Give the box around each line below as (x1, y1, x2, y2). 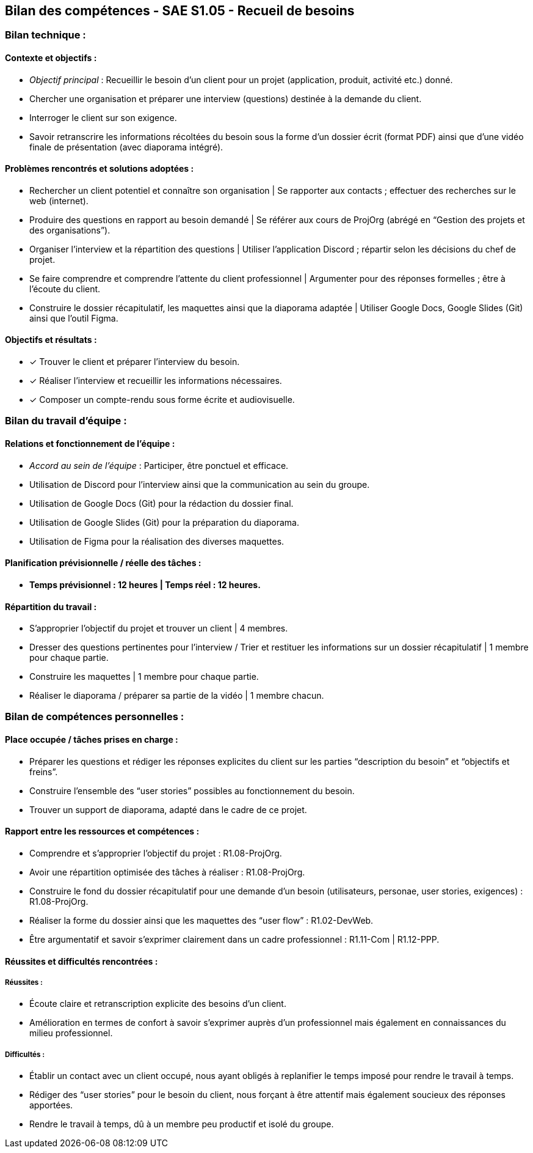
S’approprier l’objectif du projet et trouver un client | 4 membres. (29, 623, 288, 634)
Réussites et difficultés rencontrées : (5, 956, 158, 967)
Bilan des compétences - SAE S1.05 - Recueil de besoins (5, 3, 355, 18)
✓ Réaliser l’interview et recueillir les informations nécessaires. (29, 375, 282, 386)
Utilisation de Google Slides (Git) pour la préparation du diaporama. (29, 517, 299, 528)
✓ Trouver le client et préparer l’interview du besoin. (29, 356, 240, 367)
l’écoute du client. (29, 283, 101, 294)
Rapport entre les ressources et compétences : (5, 826, 200, 837)
